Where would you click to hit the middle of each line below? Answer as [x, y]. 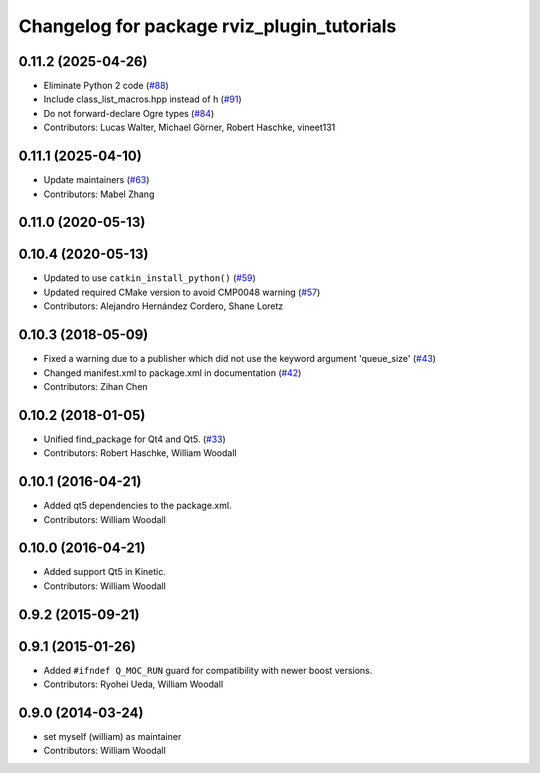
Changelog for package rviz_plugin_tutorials [207, 26]
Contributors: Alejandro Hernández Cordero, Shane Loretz [163, 306]
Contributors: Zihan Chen [96, 386]
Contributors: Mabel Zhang [99, 194]
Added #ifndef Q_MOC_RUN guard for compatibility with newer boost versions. [208, 670]
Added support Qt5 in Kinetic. [105, 572]
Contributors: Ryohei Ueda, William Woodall [133, 684]
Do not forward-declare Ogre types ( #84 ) [129, 113]
